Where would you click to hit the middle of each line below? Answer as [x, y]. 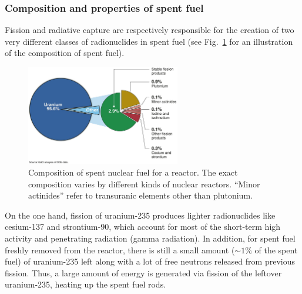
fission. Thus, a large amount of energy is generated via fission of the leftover [143, 272]
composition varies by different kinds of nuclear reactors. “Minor [144, 184]
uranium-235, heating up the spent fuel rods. [85, 284]
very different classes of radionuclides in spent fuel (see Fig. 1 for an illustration [149, 41]
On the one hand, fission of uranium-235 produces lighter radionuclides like [140, 215]
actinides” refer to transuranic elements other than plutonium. [140, 195]
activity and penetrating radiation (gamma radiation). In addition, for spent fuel [150, 238]
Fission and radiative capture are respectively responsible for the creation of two [150, 30]
